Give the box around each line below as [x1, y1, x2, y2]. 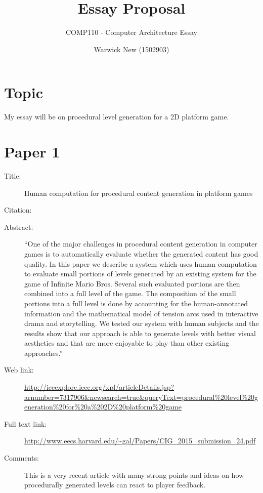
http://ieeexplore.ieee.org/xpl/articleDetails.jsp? [24, 382, 174, 392]
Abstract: [4, 221, 33, 232]
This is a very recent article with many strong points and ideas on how [24, 469, 244, 480]
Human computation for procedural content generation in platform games [24, 187, 253, 198]
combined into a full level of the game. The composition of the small [24, 288, 236, 299]
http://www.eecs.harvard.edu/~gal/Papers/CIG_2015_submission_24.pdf [24, 435, 256, 446]
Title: [4, 170, 21, 181]
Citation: [4, 204, 32, 215]
